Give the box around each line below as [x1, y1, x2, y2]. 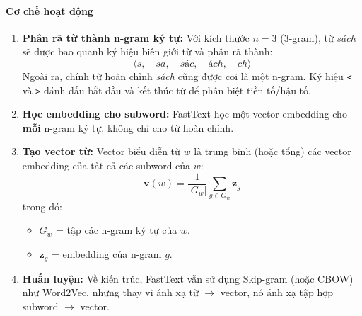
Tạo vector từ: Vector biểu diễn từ [22, 144, 180, 159]
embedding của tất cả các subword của [22, 158, 191, 173]
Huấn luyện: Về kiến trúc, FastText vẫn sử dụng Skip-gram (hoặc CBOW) [22, 271, 354, 286]
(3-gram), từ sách [280, 30, 356, 45]
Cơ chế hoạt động [6, 3, 93, 18]
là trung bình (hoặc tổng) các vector [194, 144, 351, 159]
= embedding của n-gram [51, 247, 162, 261]
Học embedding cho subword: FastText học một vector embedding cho [22, 106, 347, 121]
